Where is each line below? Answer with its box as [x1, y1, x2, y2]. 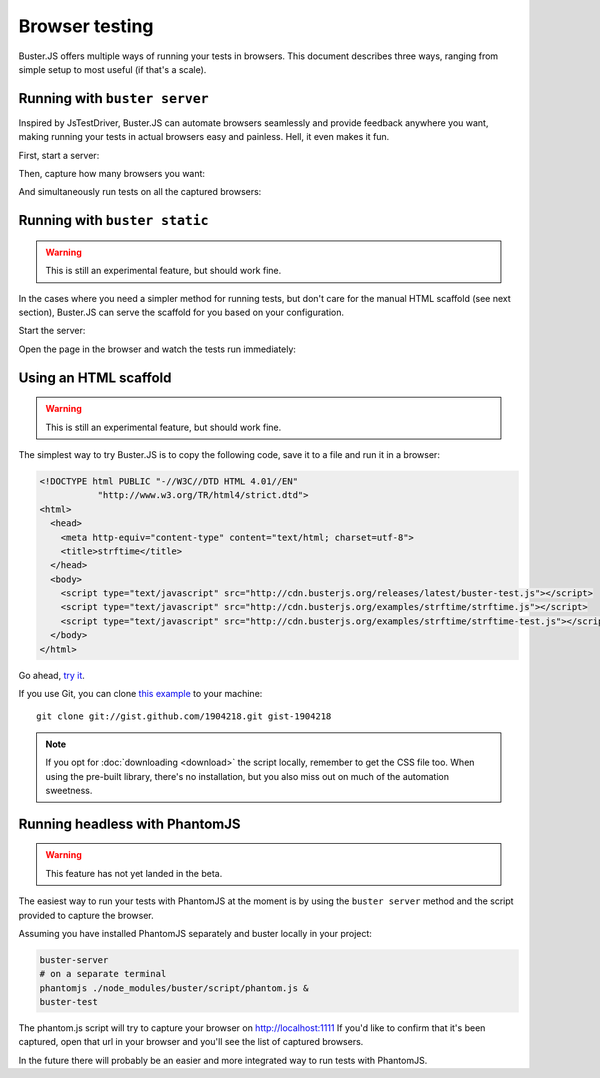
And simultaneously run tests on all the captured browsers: [18, 186, 262, 198]
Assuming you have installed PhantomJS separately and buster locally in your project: [18, 927, 372, 939]
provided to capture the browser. [18, 909, 154, 921]
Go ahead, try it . [18, 669, 85, 681]
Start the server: [18, 325, 86, 337]
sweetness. [45, 784, 93, 796]
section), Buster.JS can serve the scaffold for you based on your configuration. [18, 306, 345, 318]
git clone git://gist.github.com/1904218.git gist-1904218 [36, 711, 332, 722]
